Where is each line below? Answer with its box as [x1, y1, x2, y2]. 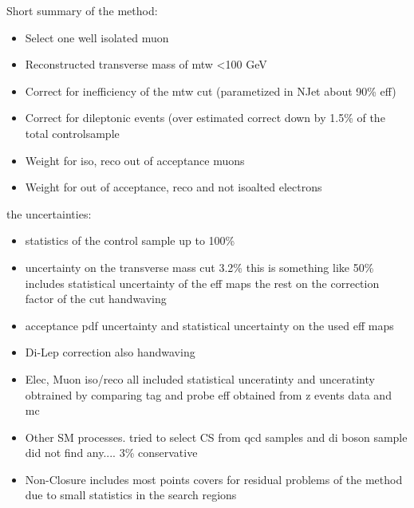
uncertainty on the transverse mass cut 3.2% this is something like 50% [25, 258, 374, 275]
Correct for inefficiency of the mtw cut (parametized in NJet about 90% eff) [25, 82, 396, 99]
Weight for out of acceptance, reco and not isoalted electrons [25, 179, 322, 195]
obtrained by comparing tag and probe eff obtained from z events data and [25, 386, 392, 403]
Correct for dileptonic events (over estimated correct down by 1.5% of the [25, 109, 385, 126]
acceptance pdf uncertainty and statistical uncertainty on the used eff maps [25, 317, 394, 333]
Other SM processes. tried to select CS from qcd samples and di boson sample [25, 428, 408, 445]
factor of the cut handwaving [25, 290, 167, 307]
